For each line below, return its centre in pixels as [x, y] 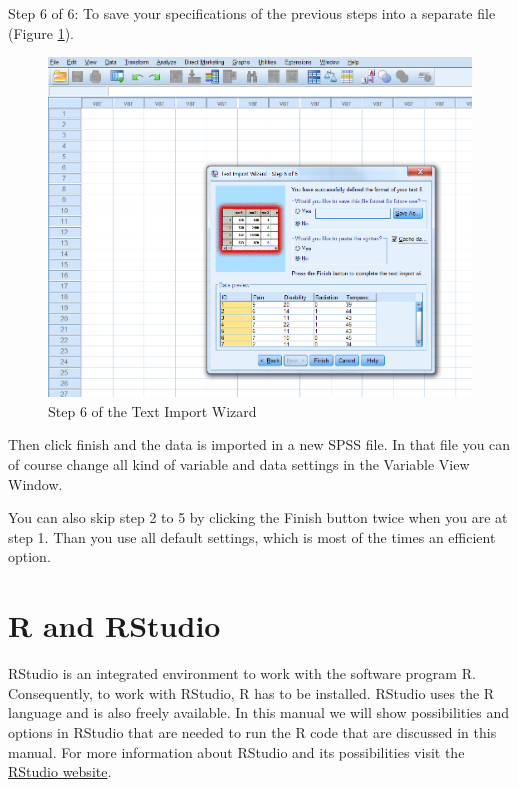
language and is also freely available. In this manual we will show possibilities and [259, 712]
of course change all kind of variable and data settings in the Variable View [239, 464]
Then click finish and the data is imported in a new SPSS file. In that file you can [259, 444]
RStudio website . [60, 771]
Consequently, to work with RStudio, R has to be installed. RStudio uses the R [251, 692]
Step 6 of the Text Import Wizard [152, 410]
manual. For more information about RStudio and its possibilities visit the [236, 751]
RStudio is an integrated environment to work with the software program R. [242, 673]
